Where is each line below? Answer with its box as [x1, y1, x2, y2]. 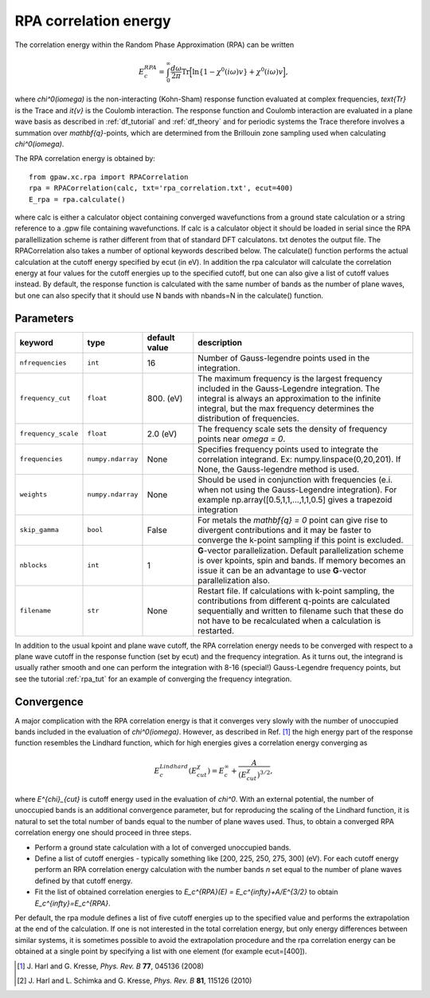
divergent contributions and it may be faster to [197, 524, 372, 535]
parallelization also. [197, 574, 271, 586]
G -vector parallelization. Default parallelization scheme [197, 545, 404, 556]
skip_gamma [19, 526, 60, 535]
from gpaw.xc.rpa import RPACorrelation [29, 172, 189, 181]
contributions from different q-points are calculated [197, 595, 390, 606]
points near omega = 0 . [197, 433, 286, 444]
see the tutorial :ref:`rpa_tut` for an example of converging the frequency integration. [14, 674, 292, 684]
